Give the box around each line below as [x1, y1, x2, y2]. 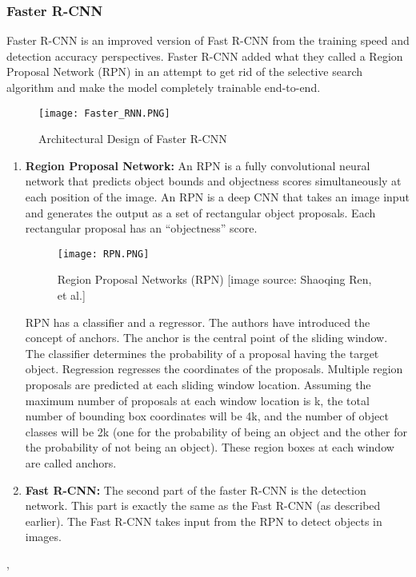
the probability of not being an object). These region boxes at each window [25, 439, 394, 456]
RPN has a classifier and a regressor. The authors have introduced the [25, 313, 370, 330]
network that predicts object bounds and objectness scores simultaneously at [25, 173, 402, 189]
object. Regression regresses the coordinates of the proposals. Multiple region [25, 360, 403, 377]
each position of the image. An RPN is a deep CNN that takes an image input [25, 189, 410, 205]
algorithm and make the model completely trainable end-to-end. [6, 79, 321, 95]
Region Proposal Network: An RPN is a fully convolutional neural [25, 157, 370, 173]
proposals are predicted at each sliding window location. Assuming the [25, 376, 371, 393]
